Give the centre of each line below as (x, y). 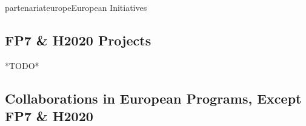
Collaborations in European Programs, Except (153, 98)
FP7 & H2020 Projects (78, 40)
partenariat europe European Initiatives (76, 7)
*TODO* (22, 65)
